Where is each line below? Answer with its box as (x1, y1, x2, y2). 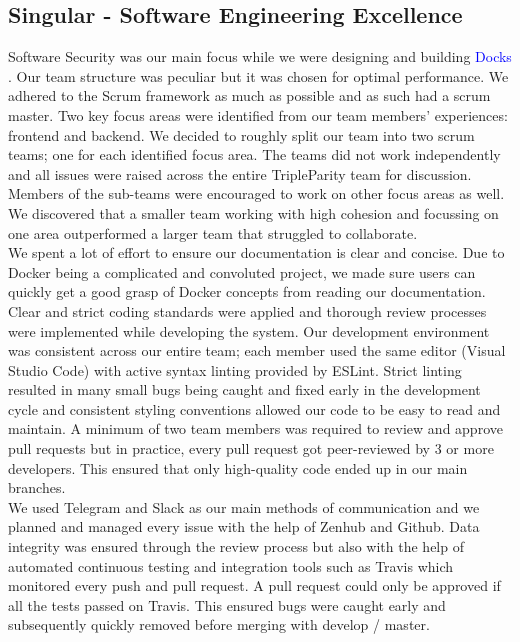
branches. (8, 477, 66, 498)
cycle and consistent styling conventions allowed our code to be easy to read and (8, 398, 501, 419)
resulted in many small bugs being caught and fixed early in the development (8, 379, 481, 400)
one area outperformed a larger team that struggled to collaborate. (8, 222, 418, 243)
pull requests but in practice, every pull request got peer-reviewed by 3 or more (8, 438, 494, 459)
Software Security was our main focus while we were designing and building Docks (8, 46, 512, 67)
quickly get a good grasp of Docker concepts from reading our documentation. (8, 281, 486, 302)
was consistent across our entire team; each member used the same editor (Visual (8, 340, 506, 361)
